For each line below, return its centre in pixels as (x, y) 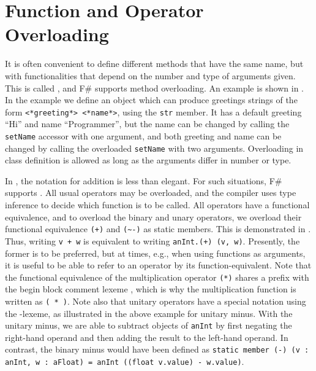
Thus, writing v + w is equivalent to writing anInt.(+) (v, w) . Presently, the (152, 240)
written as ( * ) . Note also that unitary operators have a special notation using (156, 301)
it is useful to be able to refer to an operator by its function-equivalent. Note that (158, 265)
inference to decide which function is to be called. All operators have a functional (157, 205)
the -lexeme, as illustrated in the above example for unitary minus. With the (149, 313)
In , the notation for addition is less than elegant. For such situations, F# (144, 180)
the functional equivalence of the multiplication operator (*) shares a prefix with (157, 277)
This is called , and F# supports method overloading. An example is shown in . (155, 88)
